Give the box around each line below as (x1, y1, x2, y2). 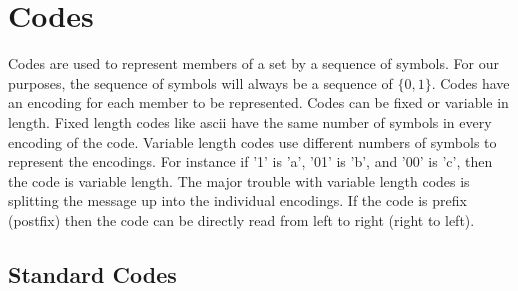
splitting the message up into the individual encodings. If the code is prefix (8, 190, 467, 211)
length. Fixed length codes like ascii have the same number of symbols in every (8, 111, 492, 132)
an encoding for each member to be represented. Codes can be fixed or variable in (8, 92, 509, 113)
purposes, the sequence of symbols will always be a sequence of (8, 72, 393, 93)
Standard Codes (8, 258, 177, 289)
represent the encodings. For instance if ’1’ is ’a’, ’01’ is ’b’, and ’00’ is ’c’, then (8, 151, 493, 172)
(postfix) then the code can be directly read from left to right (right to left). (8, 209, 475, 230)
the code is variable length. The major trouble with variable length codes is (8, 170, 470, 191)
